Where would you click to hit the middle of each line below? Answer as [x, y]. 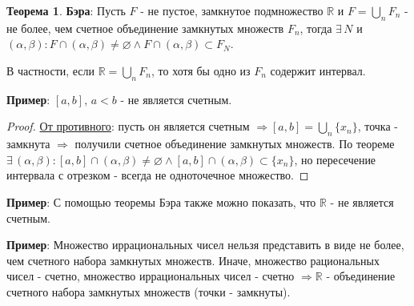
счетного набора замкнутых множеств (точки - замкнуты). [149, 291]
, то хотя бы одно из [201, 70]
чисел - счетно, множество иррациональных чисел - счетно [151, 276]
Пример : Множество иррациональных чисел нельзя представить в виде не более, [205, 245]
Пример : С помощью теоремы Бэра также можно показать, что [161, 201]
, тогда [316, 28]
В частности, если [51, 70]
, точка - [378, 126]
